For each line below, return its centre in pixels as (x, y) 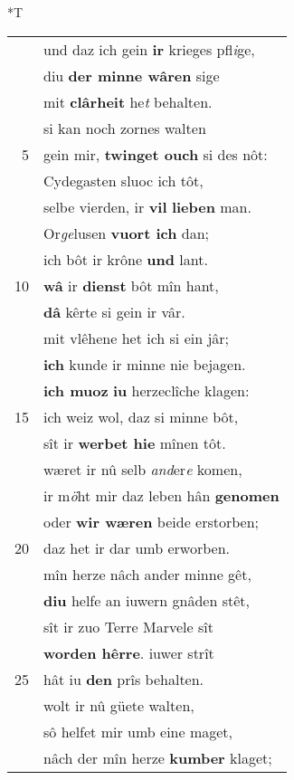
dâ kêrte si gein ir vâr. (114, 311)
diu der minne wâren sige (132, 75)
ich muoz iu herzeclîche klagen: (147, 390)
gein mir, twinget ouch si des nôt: (156, 154)
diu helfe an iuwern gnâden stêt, (147, 600)
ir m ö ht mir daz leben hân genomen (161, 495)
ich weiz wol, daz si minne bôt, (141, 416)
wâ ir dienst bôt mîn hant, (131, 285)
